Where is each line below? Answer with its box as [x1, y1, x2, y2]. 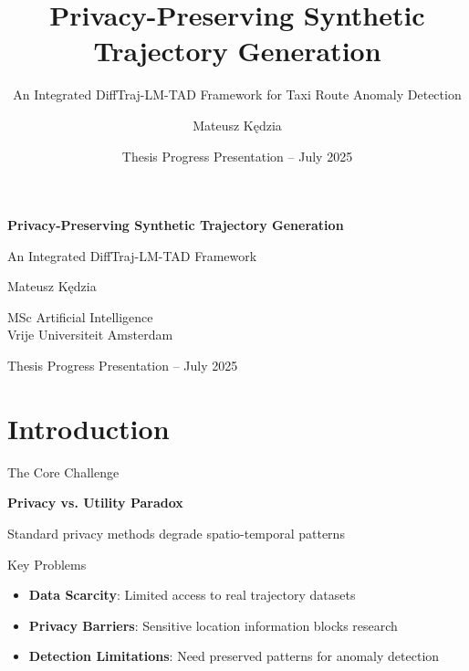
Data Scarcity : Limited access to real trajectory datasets [28, 585, 356, 604]
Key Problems [7, 554, 87, 573]
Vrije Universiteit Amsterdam [7, 325, 173, 344]
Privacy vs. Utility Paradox [7, 493, 183, 512]
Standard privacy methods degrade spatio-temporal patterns [7, 523, 345, 542]
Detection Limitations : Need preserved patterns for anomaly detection [28, 646, 440, 666]
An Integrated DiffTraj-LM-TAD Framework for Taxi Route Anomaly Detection [13, 85, 462, 104]
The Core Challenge [7, 462, 120, 481]
